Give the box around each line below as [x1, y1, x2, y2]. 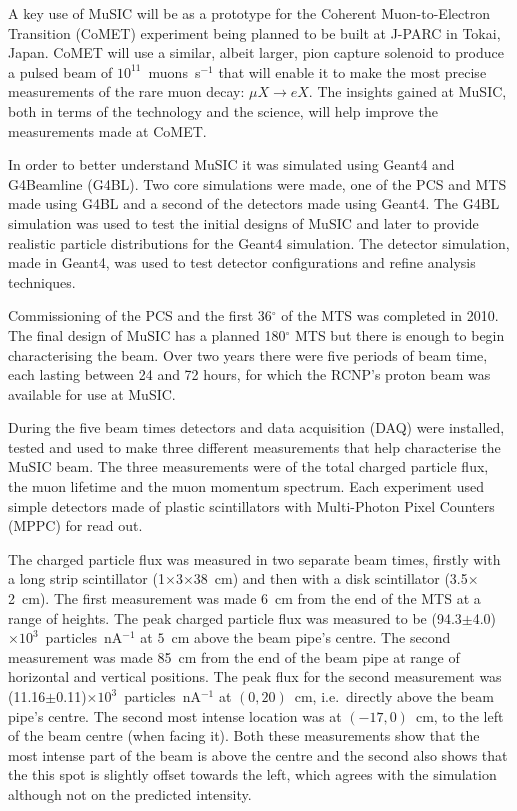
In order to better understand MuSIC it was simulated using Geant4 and [8, 154, 455, 175]
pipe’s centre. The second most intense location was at [8, 705, 342, 726]
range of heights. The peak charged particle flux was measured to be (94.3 [8, 607, 462, 628]
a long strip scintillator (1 [8, 568, 165, 589]
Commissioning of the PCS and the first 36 [8, 305, 272, 326]
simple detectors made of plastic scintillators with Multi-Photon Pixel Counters [8, 495, 495, 516]
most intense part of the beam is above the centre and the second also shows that [8, 744, 508, 765]
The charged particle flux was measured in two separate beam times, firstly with [8, 548, 501, 569]
